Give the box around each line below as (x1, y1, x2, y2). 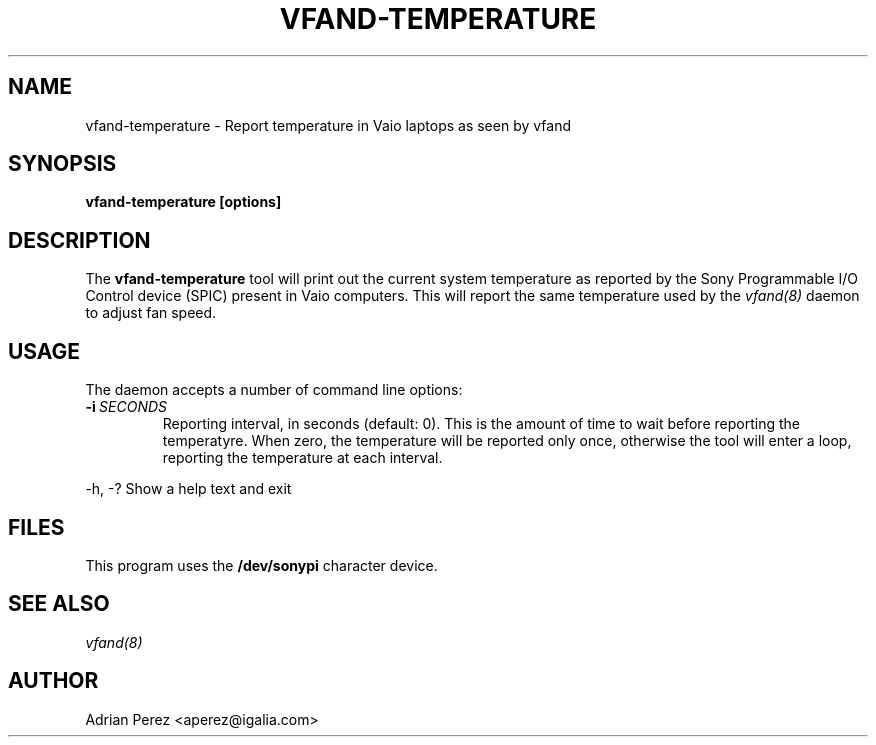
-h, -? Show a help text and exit (85, 480, 292, 498)
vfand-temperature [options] (85, 193, 282, 211)
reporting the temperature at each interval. (162, 449, 443, 467)
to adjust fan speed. (85, 304, 217, 322)
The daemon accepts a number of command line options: (85, 381, 463, 399)
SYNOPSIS (8, 151, 117, 177)
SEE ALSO (8, 591, 110, 617)
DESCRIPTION (8, 227, 151, 253)
